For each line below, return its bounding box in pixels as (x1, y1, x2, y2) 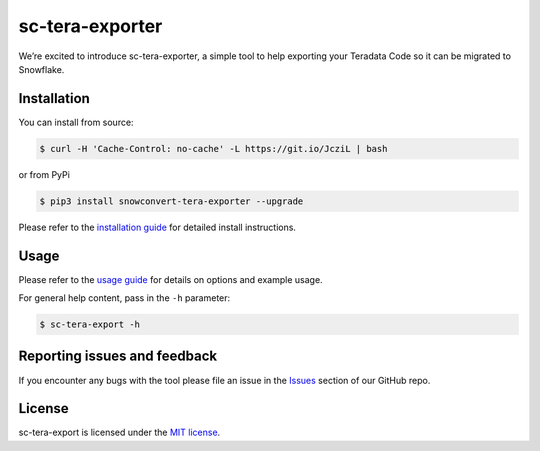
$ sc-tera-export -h (39, 319, 140, 330)
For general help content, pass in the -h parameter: (18, 292, 231, 304)
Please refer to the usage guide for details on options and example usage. (18, 273, 324, 285)
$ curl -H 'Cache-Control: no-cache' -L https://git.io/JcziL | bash (39, 143, 388, 154)
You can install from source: (18, 116, 134, 128)
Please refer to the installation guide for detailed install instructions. (18, 221, 297, 233)
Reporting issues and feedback (18, 348, 218, 365)
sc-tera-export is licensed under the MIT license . (18, 426, 221, 439)
